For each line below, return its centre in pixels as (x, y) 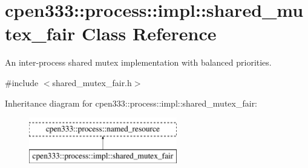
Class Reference (149, 33)
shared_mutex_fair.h (92, 82)
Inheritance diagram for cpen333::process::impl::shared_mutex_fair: (131, 103)
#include (22, 82)
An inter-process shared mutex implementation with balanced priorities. (138, 62)
